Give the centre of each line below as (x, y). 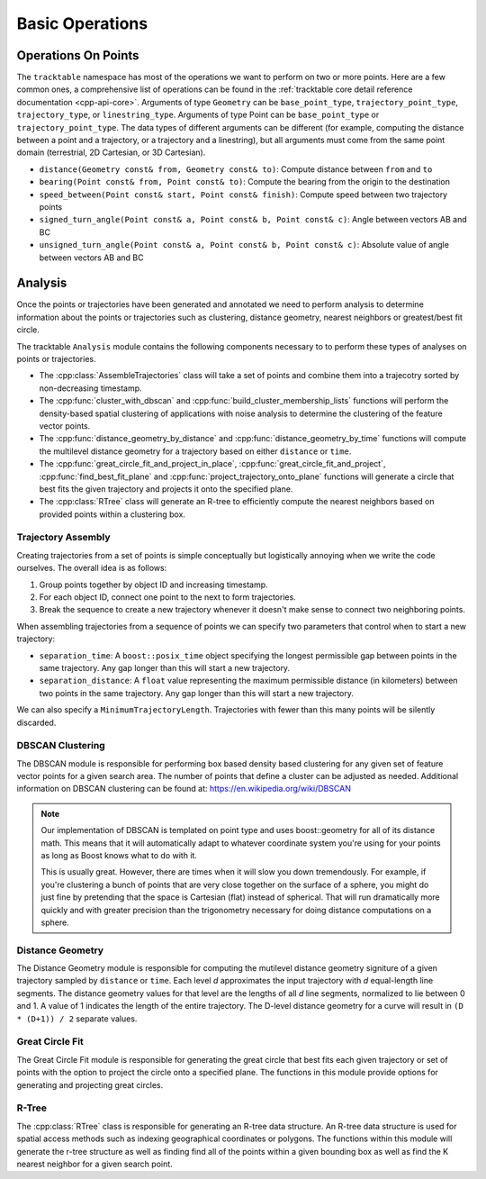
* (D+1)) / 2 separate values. (77, 1019)
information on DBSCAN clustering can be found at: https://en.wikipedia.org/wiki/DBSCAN (184, 789)
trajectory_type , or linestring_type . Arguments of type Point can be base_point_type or (198, 115)
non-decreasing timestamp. (91, 388)
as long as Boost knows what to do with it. (119, 855)
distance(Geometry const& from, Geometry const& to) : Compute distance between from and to (236, 169)
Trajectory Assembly (64, 538)
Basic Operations (82, 23)
